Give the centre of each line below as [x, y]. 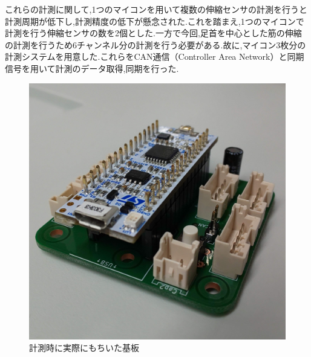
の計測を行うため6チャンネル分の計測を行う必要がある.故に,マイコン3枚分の [155, 44]
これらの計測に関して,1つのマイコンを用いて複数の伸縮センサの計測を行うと [156, 9]
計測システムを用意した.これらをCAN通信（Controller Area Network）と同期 [155, 56]
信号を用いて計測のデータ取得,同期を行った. [92, 68]
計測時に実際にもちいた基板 [84, 348]
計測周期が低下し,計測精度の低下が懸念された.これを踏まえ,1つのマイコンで [155, 21]
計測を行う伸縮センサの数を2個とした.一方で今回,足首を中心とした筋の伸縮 [153, 33]
